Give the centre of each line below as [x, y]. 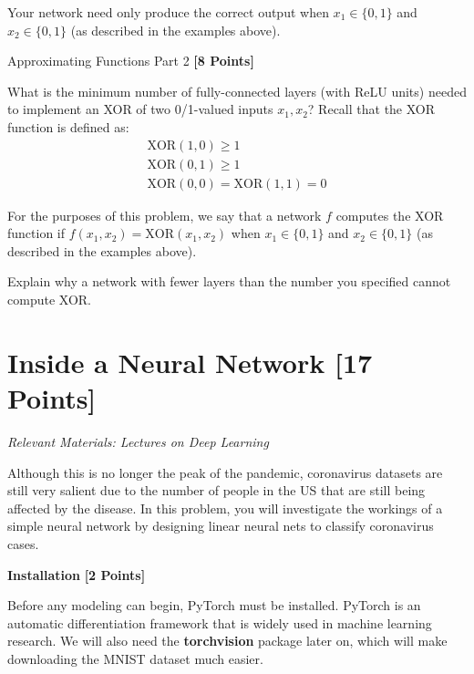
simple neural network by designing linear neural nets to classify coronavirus [221, 526]
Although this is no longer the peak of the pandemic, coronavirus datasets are [225, 472]
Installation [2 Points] [77, 574]
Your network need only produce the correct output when [168, 12]
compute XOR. [49, 300]
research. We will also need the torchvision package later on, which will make [227, 641]
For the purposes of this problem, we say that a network [165, 215]
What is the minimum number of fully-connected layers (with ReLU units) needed [237, 91]
